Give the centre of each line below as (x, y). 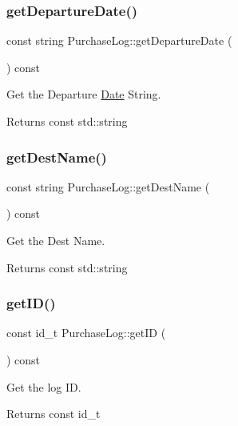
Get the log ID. (44, 386)
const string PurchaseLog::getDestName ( (108, 186)
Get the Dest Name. (56, 240)
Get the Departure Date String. (84, 94)
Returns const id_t (54, 414)
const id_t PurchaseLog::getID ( (86, 333)
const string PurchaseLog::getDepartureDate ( (119, 40)
